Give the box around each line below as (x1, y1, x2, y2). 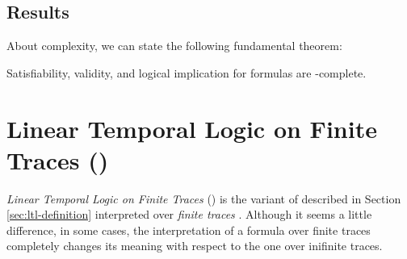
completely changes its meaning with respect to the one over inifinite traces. (6, 237, 383, 254)
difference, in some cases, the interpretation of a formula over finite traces (6, 221, 371, 238)
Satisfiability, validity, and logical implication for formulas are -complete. (6, 64, 367, 81)
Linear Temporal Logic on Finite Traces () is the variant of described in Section (6, 190, 401, 207)
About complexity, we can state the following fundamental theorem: (6, 37, 342, 54)
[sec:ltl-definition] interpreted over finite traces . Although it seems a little (6, 206, 372, 223)
